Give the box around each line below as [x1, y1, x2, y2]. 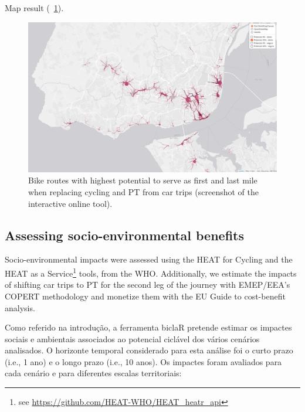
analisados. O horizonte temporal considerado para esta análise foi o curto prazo [5, 344, 293, 356]
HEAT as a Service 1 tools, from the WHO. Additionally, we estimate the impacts [5, 265, 297, 279]
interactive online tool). [28, 197, 113, 209]
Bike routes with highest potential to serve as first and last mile [28, 174, 257, 186]
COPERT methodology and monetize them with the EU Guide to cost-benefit [5, 290, 286, 302]
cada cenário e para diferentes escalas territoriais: [5, 367, 182, 379]
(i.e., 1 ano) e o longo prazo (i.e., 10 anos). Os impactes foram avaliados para [5, 355, 282, 367]
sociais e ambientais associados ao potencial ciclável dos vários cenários [5, 332, 260, 345]
